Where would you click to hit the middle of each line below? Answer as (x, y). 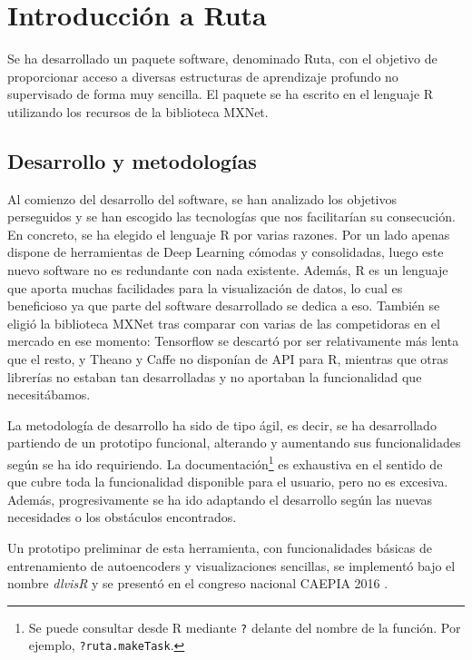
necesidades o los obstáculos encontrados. (122, 517)
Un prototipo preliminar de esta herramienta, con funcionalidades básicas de (220, 548)
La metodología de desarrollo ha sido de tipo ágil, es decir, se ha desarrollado (222, 424)
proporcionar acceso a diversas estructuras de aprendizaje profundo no (203, 76)
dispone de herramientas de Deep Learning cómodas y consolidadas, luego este (226, 252)
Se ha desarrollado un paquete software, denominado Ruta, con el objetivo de (222, 59)
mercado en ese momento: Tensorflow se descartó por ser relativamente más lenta (233, 341)
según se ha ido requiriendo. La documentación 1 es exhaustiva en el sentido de (225, 463)
